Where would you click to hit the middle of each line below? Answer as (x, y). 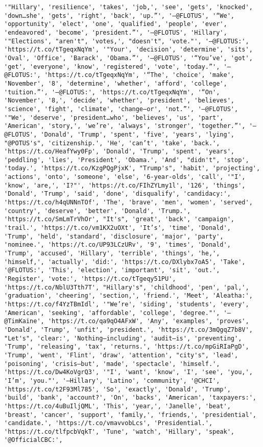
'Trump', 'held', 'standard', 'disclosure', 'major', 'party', (114, 236)
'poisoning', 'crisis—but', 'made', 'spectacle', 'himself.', (112, 364)
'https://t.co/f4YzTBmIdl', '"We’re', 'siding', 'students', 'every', (127, 304)
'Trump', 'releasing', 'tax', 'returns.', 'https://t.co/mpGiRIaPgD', (127, 347)
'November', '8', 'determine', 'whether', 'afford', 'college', (116, 83)
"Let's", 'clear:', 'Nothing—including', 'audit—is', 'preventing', (123, 338)
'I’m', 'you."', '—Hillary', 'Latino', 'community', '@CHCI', (112, 380)
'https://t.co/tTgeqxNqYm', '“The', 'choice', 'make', (139, 75)
